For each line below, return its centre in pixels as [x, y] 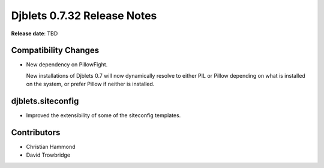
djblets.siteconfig [45, 101]
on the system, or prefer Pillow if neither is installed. [90, 84]
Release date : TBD [34, 33]
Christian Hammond [51, 147]
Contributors [36, 132]
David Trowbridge [48, 155]
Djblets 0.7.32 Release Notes [84, 16]
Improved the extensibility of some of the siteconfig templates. [103, 115]
